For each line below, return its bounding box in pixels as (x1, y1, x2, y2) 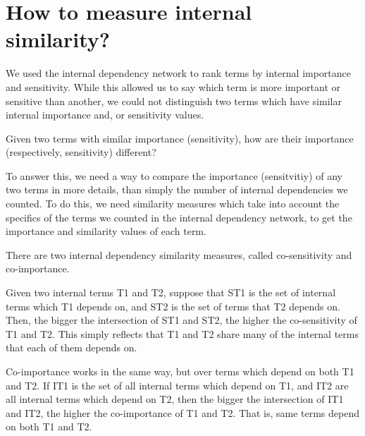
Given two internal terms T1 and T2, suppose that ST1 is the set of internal (6, 285, 336, 300)
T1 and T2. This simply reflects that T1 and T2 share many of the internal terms (6, 326, 359, 341)
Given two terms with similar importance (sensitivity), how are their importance (6, 131, 354, 145)
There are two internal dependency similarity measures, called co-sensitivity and (6, 247, 352, 262)
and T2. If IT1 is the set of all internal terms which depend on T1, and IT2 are (6, 377, 349, 392)
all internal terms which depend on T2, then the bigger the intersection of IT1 (6, 392, 344, 406)
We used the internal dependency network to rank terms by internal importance (6, 66, 352, 80)
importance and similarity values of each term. (6, 224, 206, 238)
